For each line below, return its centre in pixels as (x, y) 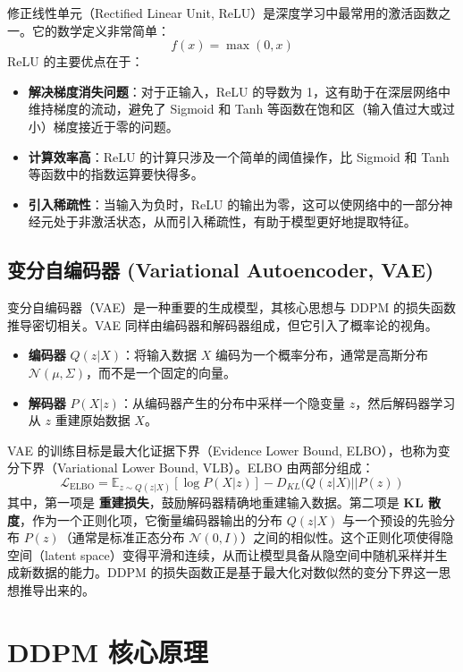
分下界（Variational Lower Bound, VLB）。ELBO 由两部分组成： (191, 468)
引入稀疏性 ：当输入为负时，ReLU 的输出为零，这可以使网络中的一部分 (234, 204)
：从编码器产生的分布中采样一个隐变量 (232, 402)
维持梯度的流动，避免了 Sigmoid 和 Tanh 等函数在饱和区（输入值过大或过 (241, 109)
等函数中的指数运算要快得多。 (116, 174)
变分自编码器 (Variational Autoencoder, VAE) (221, 270)
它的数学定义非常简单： (101, 30)
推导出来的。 (57, 590)
